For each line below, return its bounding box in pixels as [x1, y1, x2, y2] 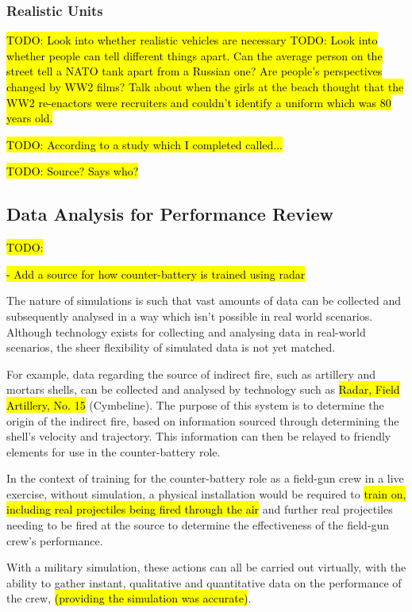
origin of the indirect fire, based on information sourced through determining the [6, 412, 399, 429]
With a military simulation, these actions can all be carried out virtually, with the [6, 559, 406, 575]
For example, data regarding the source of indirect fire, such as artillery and [6, 365, 376, 382]
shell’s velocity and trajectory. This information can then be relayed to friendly [6, 428, 391, 445]
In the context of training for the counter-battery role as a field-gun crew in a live [6, 470, 404, 487]
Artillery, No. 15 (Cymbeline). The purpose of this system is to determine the [6, 396, 384, 413]
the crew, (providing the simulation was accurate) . [6, 590, 252, 606]
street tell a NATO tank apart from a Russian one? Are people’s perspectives [6, 63, 383, 79]
